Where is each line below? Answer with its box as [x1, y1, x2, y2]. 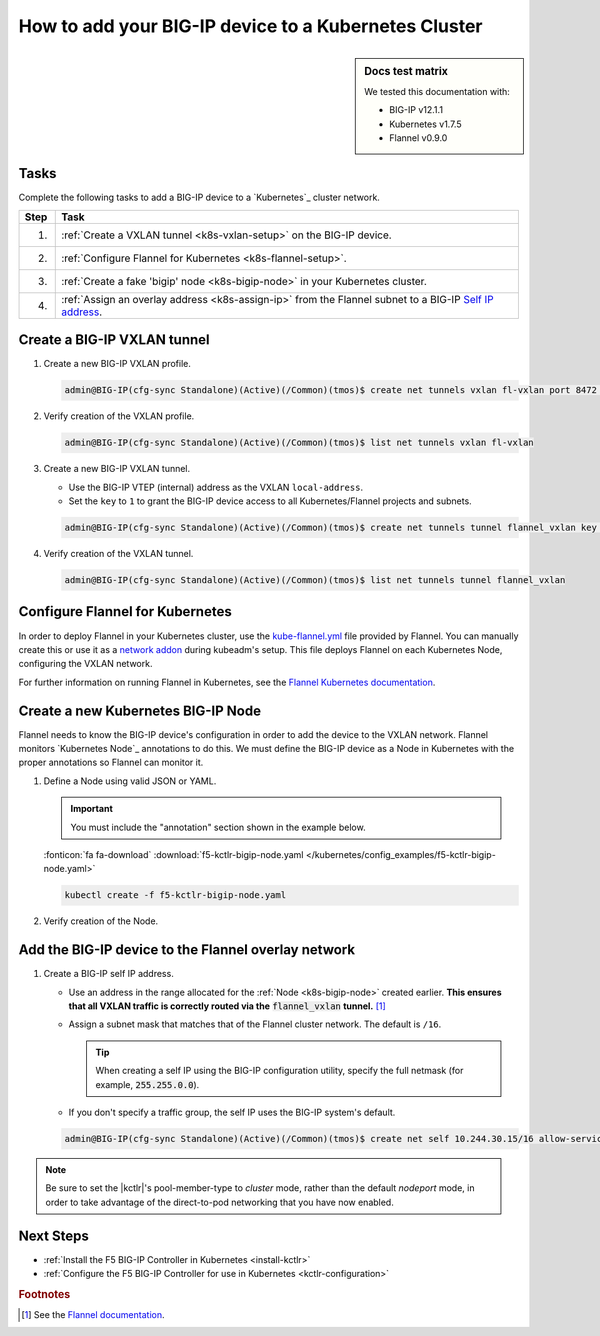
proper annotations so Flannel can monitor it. [18, 756, 204, 769]
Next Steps [18, 1227, 89, 1244]
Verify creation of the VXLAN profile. [43, 410, 195, 422]
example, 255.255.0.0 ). [95, 1078, 200, 1090]
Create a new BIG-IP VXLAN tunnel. [43, 463, 191, 475]
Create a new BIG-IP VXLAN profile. [43, 358, 192, 370]
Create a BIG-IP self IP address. [43, 968, 174, 980]
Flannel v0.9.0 [389, 131, 448, 144]
